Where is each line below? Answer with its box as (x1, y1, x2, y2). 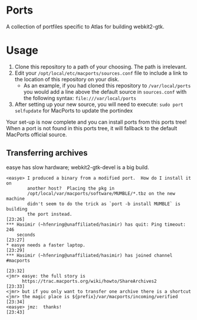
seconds (17, 232, 35, 237)
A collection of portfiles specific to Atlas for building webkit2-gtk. (6, 23, 165, 30)
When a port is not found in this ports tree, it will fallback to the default (6, 124, 178, 131)
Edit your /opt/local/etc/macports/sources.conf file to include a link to (14, 69, 188, 77)
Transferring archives (6, 148, 88, 158)
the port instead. (27, 211, 73, 217)
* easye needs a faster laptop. (6, 242, 86, 248)
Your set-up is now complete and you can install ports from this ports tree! (6, 118, 187, 126)
